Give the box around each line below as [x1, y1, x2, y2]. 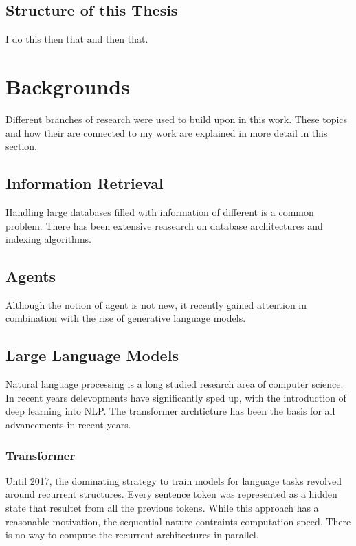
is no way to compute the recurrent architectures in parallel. [5, 527, 259, 542]
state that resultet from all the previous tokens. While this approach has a [5, 501, 319, 515]
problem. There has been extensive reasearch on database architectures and [5, 218, 323, 232]
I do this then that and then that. [5, 32, 148, 46]
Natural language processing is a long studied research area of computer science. [5, 377, 344, 391]
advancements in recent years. [5, 417, 131, 432]
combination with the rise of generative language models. [5, 311, 246, 325]
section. [5, 139, 37, 153]
